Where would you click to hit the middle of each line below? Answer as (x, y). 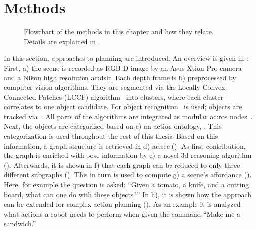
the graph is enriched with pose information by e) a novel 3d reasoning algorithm (128, 155)
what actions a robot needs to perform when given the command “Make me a (122, 213)
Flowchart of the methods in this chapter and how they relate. (119, 32)
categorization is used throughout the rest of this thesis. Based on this (111, 136)
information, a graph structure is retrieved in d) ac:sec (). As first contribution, (125, 145)
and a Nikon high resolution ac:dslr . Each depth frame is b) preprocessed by (120, 77)
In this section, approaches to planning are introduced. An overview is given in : (126, 58)
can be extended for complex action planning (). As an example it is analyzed (122, 204)
